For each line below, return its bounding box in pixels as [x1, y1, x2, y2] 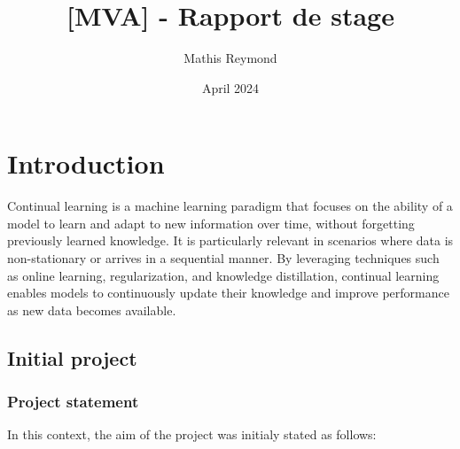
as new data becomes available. [7, 300, 176, 319]
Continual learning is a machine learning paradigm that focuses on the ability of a [7, 197, 453, 215]
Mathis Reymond [183, 49, 277, 67]
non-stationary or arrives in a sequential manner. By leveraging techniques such [7, 249, 440, 267]
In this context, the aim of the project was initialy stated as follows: [7, 425, 377, 444]
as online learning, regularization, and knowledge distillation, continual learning [7, 266, 440, 284]
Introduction [7, 145, 165, 182]
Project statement [7, 391, 139, 413]
